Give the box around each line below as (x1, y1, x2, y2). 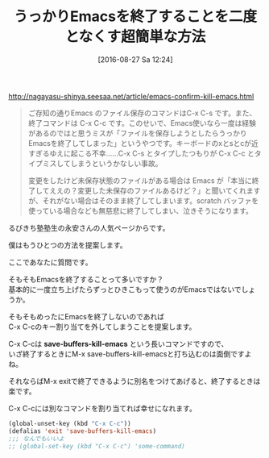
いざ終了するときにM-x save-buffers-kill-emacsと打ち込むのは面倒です (8, 348, 246, 359)
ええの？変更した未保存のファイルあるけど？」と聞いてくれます (49, 185, 261, 195)
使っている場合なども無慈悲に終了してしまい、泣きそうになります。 (27, 206, 254, 215)
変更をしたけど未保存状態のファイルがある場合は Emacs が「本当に (27, 175, 252, 185)
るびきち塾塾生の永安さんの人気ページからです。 (8, 223, 170, 232)
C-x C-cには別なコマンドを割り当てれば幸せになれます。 (8, 403, 197, 413)
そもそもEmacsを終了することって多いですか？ (8, 274, 164, 284)
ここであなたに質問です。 (8, 257, 93, 267)
